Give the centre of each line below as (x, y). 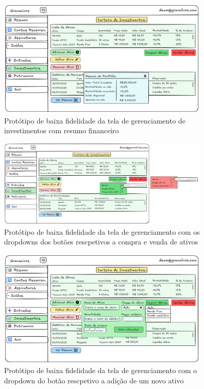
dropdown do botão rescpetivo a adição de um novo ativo (94, 380)
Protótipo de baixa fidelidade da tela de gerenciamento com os (102, 231)
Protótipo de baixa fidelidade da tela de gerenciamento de (95, 120)
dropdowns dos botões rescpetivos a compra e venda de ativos (101, 242)
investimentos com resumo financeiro (62, 130)
